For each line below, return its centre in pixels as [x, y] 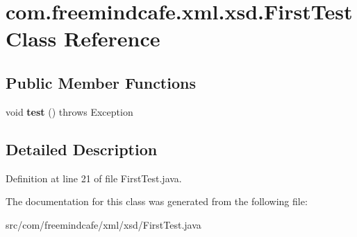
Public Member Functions [101, 82]
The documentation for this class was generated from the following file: [157, 201]
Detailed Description [82, 149]
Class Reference [83, 38]
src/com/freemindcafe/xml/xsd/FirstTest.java [103, 224]
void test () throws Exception [69, 111]
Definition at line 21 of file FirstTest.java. [94, 178]
